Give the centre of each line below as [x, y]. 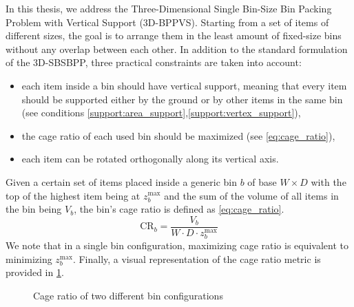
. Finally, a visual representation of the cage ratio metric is [197, 258]
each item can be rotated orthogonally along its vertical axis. [150, 159]
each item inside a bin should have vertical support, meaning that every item [184, 85]
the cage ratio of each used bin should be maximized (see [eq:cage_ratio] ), [178, 135]
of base [262, 181]
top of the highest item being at [73, 195]
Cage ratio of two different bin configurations [128, 295]
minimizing [29, 258]
